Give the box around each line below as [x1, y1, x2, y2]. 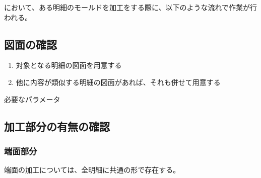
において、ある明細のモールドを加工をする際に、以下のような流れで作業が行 [4, 2, 257, 12]
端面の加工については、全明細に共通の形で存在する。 [4, 164, 180, 175]
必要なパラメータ [4, 94, 60, 104]
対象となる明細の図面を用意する [16, 60, 122, 70]
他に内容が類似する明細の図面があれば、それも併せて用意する [16, 76, 221, 87]
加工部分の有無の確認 [4, 118, 110, 134]
